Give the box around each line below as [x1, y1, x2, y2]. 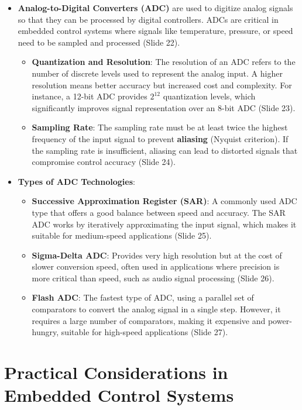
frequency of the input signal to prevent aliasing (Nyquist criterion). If [32, 132, 289, 144]
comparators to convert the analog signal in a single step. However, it [32, 303, 281, 315]
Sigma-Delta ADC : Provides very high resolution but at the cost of [32, 249, 282, 261]
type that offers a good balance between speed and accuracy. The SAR [32, 206, 286, 218]
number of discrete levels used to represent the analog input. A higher [32, 67, 283, 79]
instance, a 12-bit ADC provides [32, 90, 147, 102]
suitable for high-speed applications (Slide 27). [61, 326, 228, 338]
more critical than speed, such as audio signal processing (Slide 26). [32, 271, 274, 284]
